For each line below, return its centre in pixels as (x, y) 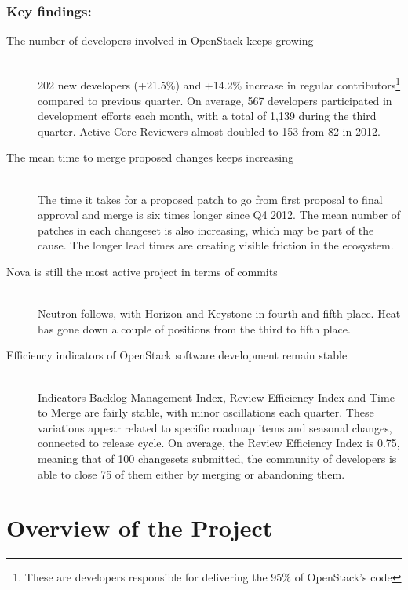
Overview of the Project (140, 528)
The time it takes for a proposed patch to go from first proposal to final (210, 199)
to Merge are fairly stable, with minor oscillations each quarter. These (206, 412)
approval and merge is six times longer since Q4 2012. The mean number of (219, 215)
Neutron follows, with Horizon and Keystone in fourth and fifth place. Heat (219, 313)
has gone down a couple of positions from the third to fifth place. (194, 328)
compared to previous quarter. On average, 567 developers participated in (215, 100)
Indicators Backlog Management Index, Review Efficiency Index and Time (216, 397)
